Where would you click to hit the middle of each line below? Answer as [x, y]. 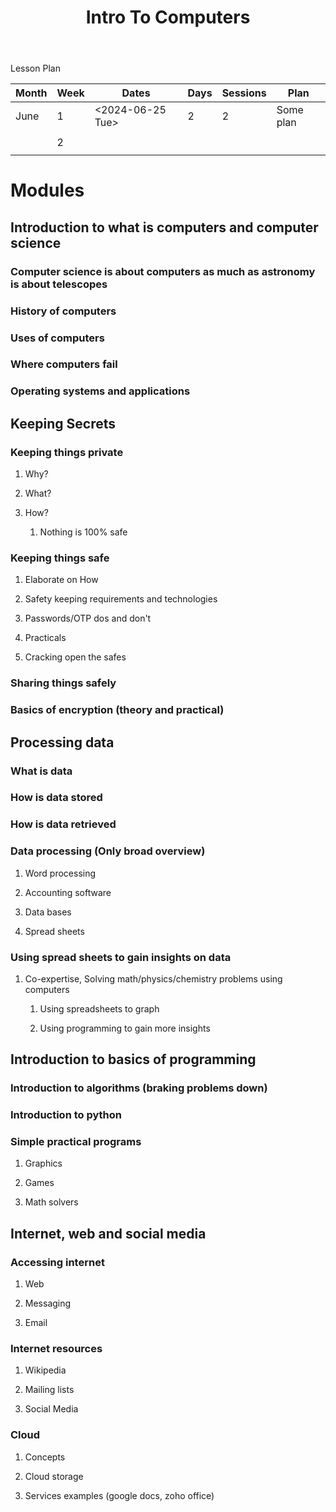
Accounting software [68, 892]
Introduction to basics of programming [133, 1059]
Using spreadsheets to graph [99, 1008]
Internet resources [56, 1349]
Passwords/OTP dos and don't [88, 618]
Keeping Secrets [63, 423]
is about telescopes [59, 284]
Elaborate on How [61, 580]
